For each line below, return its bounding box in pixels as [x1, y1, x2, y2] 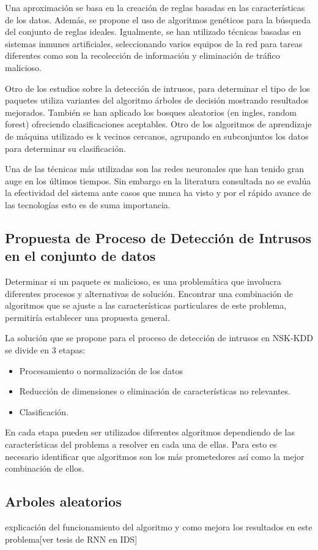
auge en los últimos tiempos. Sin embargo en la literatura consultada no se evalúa [5, 174, 311, 187]
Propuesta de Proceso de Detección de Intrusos [5, 228, 311, 247]
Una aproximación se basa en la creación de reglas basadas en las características [5, 1, 305, 13]
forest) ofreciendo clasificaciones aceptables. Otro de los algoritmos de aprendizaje [5, 118, 312, 130]
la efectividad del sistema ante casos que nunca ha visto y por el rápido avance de [5, 186, 311, 199]
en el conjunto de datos [5, 246, 156, 265]
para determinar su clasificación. [5, 141, 126, 154]
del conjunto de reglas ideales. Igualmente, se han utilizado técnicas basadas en [5, 25, 301, 38]
